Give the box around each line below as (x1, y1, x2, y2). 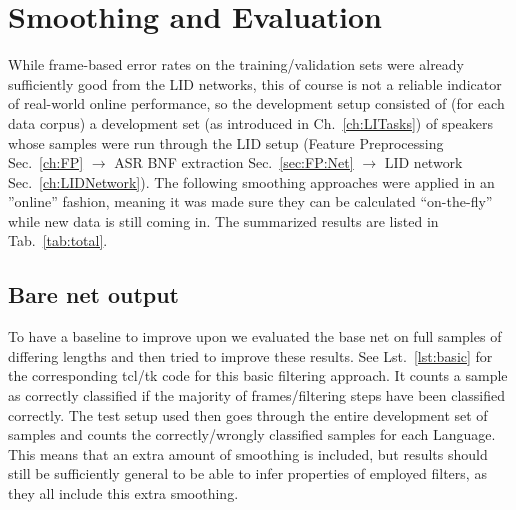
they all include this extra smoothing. (8, 483, 239, 504)
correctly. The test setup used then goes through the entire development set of (8, 404, 488, 425)
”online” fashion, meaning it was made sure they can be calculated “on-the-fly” (8, 191, 493, 212)
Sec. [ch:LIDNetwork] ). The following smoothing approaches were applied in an (8, 171, 495, 192)
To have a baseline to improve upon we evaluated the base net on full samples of (8, 326, 502, 347)
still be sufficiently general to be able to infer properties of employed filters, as (8, 463, 487, 484)
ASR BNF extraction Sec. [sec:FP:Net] (114, 152, 354, 173)
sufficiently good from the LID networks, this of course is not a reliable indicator (8, 73, 502, 94)
